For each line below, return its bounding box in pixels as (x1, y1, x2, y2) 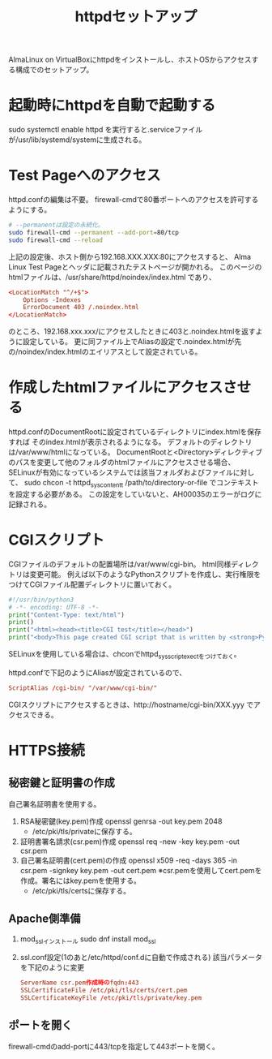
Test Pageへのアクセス (8, 166, 161, 185)
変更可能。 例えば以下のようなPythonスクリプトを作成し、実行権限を (29, 569, 261, 579)
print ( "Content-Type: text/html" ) (8, 610, 125, 619)
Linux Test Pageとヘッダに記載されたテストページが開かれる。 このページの (8, 261, 262, 272)
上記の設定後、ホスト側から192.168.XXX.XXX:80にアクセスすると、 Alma (8, 252, 252, 261)
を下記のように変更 (19, 962, 85, 972)
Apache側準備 (8, 912, 81, 926)
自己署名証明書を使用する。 (8, 799, 101, 808)
